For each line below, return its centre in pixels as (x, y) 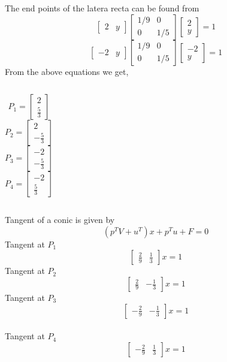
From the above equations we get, (67, 71)
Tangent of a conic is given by (60, 220)
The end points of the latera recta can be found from (102, 8)
